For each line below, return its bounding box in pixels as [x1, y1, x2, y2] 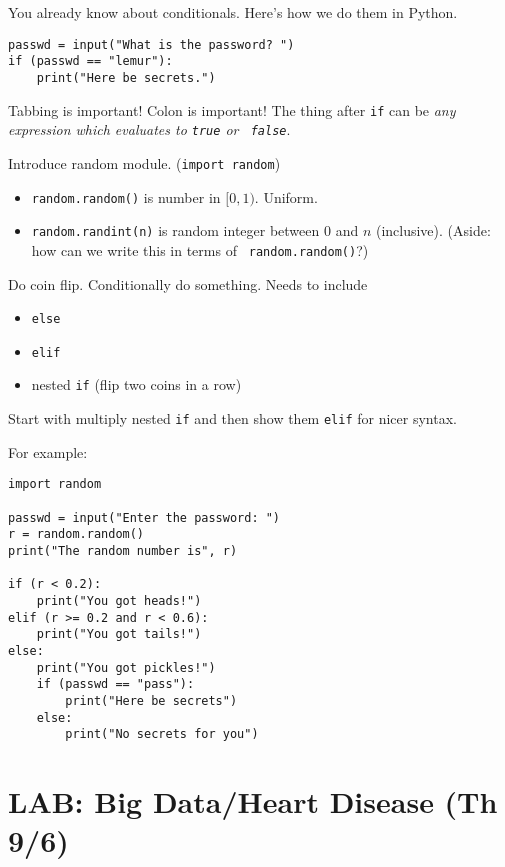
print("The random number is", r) [8, 543, 238, 558]
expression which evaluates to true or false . [8, 119, 291, 140]
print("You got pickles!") [36, 660, 216, 675]
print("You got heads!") [36, 593, 202, 608]
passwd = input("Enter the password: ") [8, 510, 281, 525]
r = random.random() [8, 527, 145, 542]
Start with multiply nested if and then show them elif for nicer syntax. [8, 408, 457, 429]
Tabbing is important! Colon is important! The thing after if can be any [8, 99, 456, 120]
